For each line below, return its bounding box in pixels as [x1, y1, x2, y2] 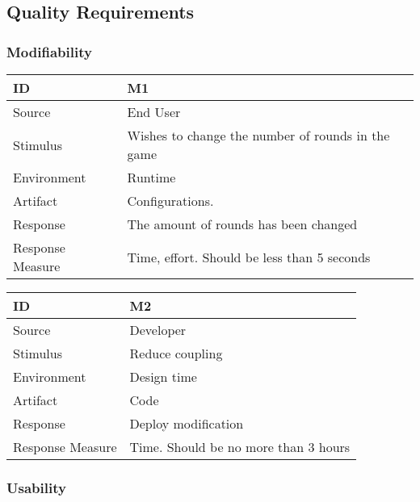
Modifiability [6, 41, 92, 61]
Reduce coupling [129, 344, 223, 362]
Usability [6, 477, 66, 497]
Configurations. [127, 191, 214, 210]
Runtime [127, 168, 176, 186]
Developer [129, 320, 187, 339]
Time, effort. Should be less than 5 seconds [127, 247, 371, 266]
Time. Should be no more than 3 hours [129, 437, 351, 456]
